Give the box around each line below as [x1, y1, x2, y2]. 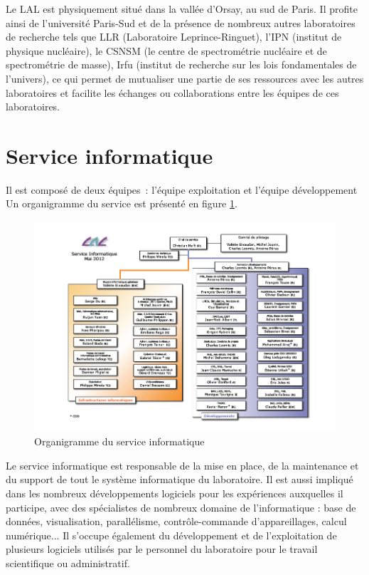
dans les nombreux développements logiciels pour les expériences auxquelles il [6, 486, 343, 501]
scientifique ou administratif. [6, 555, 130, 570]
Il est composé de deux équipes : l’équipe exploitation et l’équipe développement [6, 182, 358, 197]
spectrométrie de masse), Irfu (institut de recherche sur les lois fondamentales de [6, 57, 357, 72]
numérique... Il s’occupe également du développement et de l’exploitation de [6, 527, 337, 542]
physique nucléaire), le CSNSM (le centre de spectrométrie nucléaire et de [6, 43, 327, 58]
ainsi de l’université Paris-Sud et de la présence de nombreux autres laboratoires [6, 15, 355, 30]
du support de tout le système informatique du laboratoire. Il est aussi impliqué [6, 472, 353, 487]
